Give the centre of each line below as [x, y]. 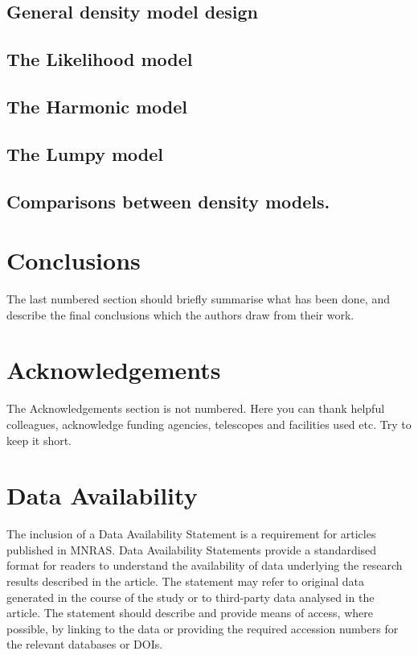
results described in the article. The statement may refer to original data [186, 581]
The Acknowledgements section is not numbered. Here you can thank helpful [196, 408]
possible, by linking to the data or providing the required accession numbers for [203, 628]
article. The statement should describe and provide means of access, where [190, 613]
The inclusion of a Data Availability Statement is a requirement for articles [191, 534]
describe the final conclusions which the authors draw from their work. [180, 314]
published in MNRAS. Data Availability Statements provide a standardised [192, 549]
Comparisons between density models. [168, 201]
